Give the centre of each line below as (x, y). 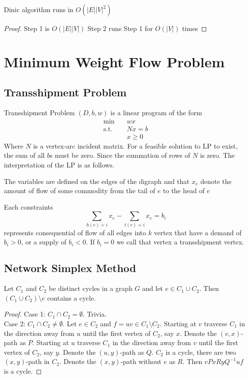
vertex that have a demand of (198, 232)
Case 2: (15, 323)
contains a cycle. (72, 297)
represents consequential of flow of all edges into (75, 232)
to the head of (184, 190)
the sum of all (24, 155)
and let (153, 288)
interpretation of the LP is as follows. (59, 165)
